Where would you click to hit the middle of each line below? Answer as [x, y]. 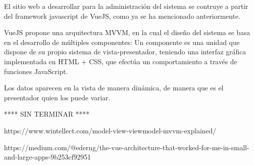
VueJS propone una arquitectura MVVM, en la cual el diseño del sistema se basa [127, 32]
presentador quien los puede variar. [57, 97]
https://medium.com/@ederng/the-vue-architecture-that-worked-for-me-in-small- [127, 147]
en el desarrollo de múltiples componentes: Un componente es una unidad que [122, 42]
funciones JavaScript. [36, 71]
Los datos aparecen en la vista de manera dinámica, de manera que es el [114, 88]
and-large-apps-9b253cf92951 [48, 157]
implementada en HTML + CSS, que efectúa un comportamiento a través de [121, 61]
